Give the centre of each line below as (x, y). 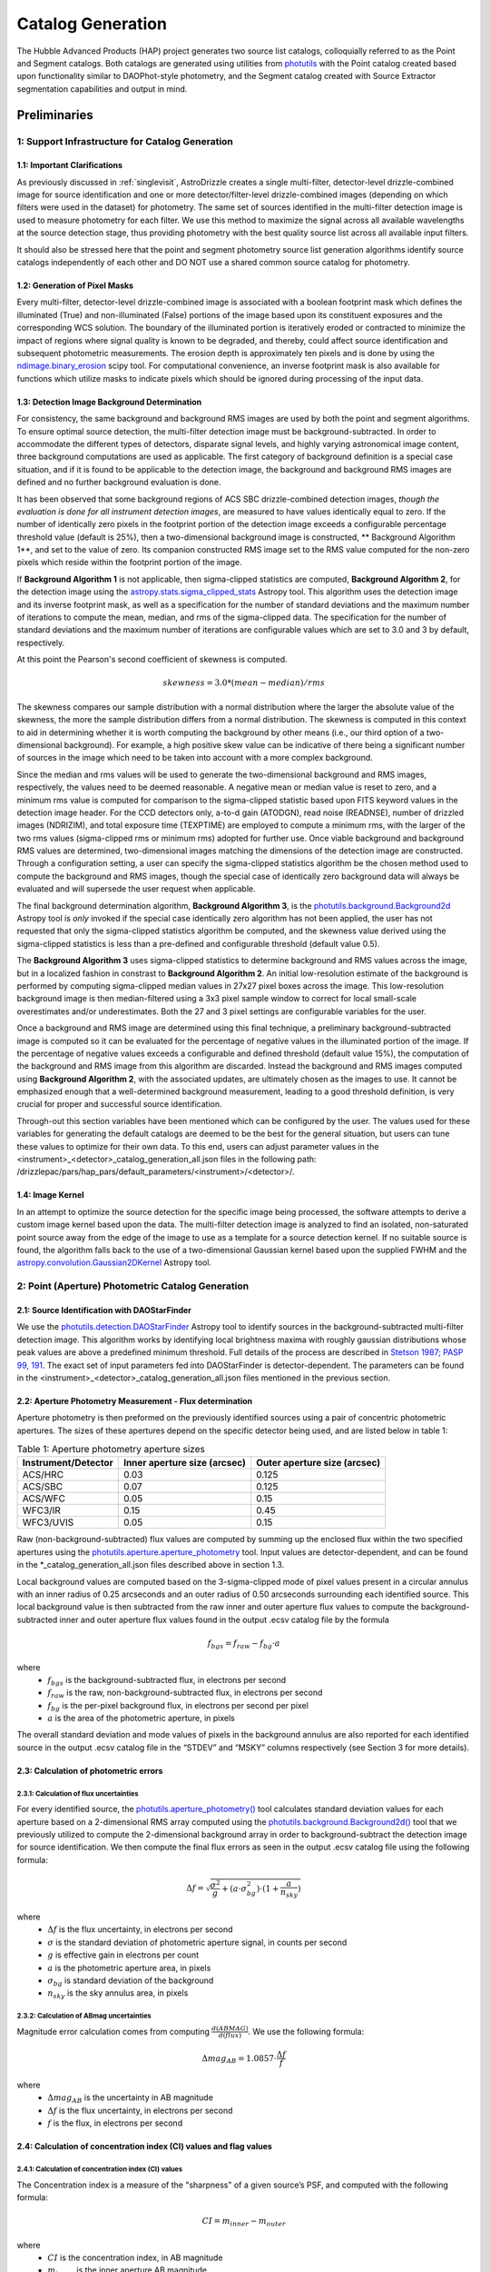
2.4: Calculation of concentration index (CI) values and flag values (144, 2147)
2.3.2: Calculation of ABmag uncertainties (84, 2016)
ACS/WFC (44, 1499)
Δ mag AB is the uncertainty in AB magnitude (130, 2099)
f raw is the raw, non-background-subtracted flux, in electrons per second (185, 1694)
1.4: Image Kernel (51, 1195)
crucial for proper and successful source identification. (119, 1104)
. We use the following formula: (306, 2031)
